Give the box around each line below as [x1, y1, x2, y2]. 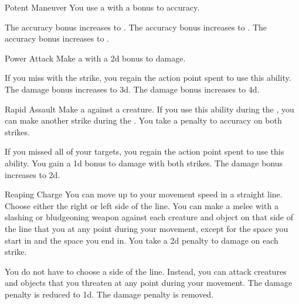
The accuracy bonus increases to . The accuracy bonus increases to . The [5, 21, 267, 33]
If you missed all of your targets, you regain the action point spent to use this [5, 145, 284, 158]
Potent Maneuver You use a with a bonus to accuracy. [5, 1, 200, 13]
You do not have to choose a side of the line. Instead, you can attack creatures [5, 265, 287, 277]
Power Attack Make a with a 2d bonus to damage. [5, 52, 186, 64]
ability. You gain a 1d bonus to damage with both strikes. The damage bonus [5, 156, 283, 169]
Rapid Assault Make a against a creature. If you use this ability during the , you [5, 103, 294, 115]
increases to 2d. [5, 168, 60, 180]
